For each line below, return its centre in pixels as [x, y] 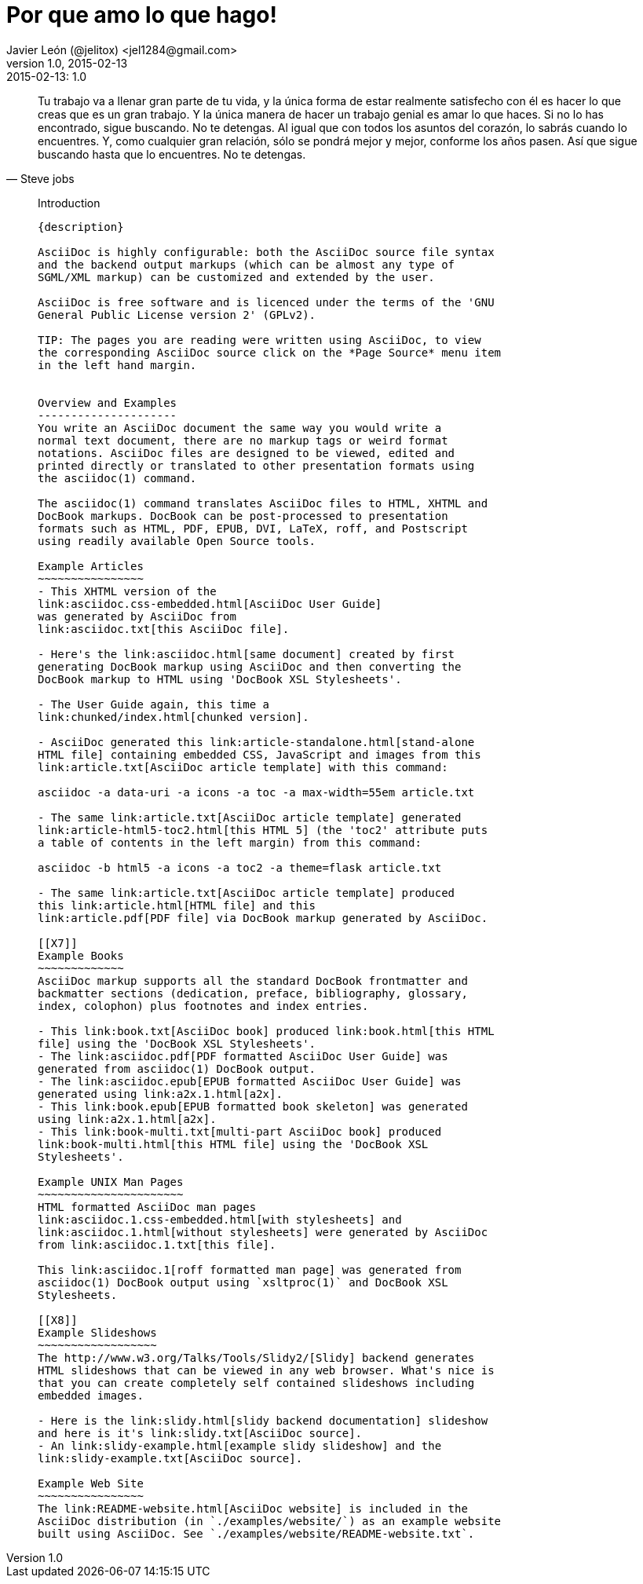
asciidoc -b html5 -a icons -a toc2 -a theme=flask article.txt [240, 867]
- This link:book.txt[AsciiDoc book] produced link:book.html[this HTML [266, 1031]
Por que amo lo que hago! [142, 15]
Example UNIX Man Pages [111, 1182]
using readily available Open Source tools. [177, 541]
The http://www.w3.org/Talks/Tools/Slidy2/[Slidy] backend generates [256, 1357]
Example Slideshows [97, 1332]
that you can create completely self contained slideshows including [256, 1383]
